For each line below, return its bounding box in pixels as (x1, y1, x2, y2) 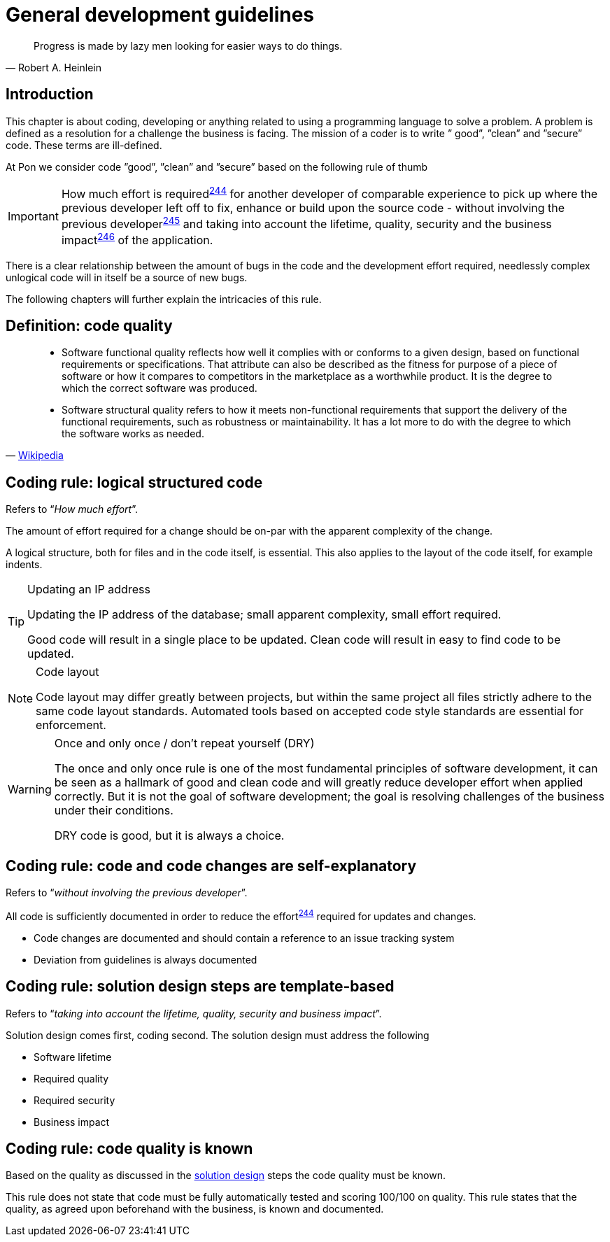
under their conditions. (54, 803, 173, 818)
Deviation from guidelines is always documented (34, 953, 257, 966)
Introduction (6, 85, 94, 104)
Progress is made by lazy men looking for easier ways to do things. (34, 39, 343, 52)
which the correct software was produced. (62, 382, 257, 395)
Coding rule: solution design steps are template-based (6, 978, 395, 996)
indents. (6, 558, 43, 571)
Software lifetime (34, 1050, 112, 1063)
